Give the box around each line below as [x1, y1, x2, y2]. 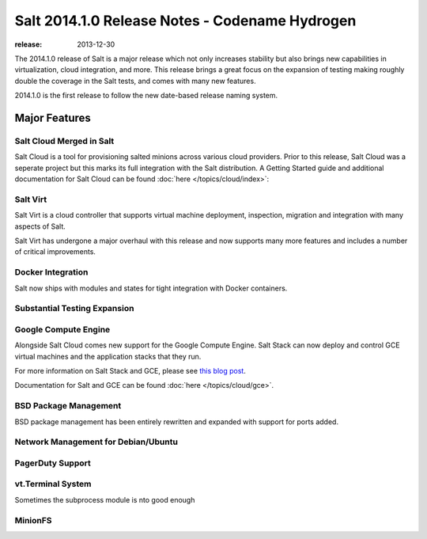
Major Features [14, 111, 91, 124]
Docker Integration [14, 267, 89, 278]
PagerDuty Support [14, 457, 91, 469]
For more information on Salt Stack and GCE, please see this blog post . [14, 366, 247, 375]
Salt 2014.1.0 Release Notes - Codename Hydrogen [14, 12, 357, 29]
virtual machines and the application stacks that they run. [14, 351, 202, 361]
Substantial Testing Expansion [14, 303, 134, 314]
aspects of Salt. [14, 222, 66, 231]
